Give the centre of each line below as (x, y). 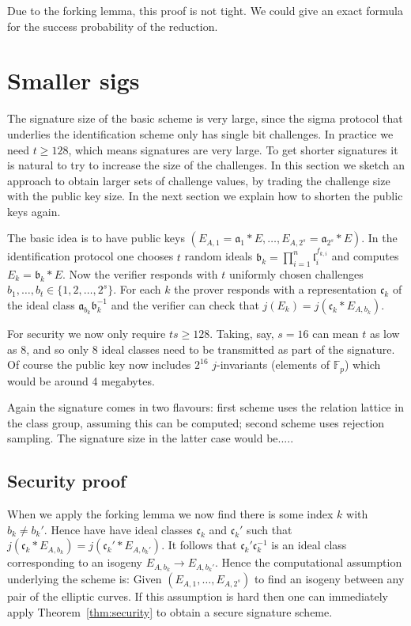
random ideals (219, 256)
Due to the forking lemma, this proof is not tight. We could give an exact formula (205, 10)
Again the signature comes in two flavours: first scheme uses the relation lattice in (205, 407)
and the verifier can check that (185, 304)
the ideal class (41, 304)
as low (385, 333)
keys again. (34, 211)
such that (270, 529)
